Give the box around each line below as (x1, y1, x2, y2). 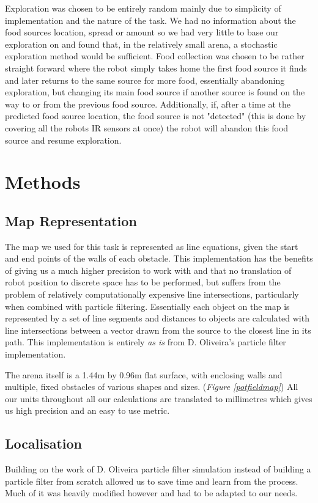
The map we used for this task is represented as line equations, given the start (5, 240, 298, 252)
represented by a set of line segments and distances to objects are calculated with (5, 312, 309, 325)
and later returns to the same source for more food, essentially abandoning (5, 73, 285, 86)
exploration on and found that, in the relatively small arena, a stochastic (5, 37, 278, 50)
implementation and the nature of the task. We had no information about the (5, 13, 296, 26)
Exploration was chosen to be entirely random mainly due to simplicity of (5, 2, 281, 14)
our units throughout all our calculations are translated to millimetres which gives (5, 392, 312, 405)
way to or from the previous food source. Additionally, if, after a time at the (5, 97, 291, 110)
